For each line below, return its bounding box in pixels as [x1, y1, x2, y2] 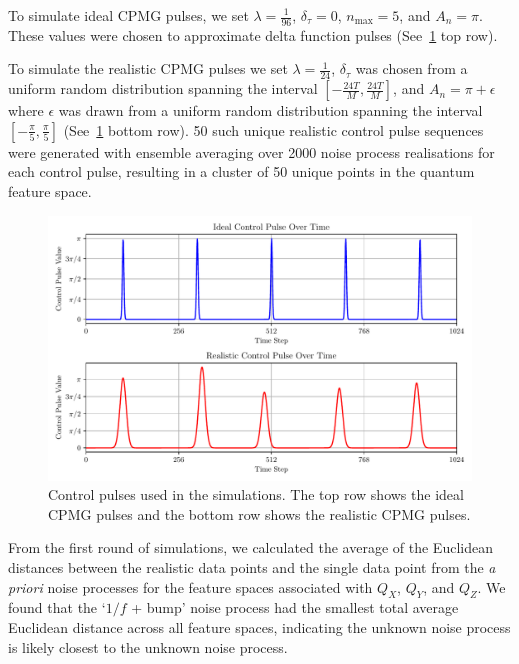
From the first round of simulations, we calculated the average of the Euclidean [8, 537, 493, 558]
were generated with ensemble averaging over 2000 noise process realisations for [8, 141, 495, 162]
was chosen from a [355, 58, 468, 79]
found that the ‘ [8, 597, 106, 618]
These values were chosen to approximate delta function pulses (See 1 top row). [8, 24, 498, 45]
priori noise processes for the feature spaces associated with [8, 576, 373, 597]
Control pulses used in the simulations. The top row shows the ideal [48, 484, 464, 505]
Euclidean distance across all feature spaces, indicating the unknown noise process [8, 616, 511, 637]
